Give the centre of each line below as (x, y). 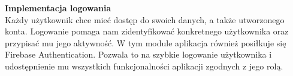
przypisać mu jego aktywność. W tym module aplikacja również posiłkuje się (146, 42)
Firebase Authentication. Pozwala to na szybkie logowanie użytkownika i (138, 54)
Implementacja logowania (58, 8)
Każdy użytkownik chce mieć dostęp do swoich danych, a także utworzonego (145, 19)
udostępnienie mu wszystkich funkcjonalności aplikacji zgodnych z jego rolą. (144, 66)
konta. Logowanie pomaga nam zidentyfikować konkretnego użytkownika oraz (147, 31)
